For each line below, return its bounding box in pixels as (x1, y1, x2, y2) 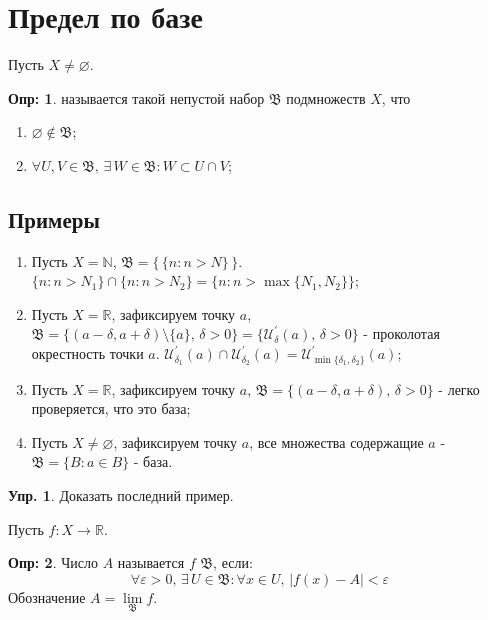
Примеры (8, 203, 100, 234)
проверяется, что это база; (31, 398, 191, 419)
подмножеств (286, 87, 366, 108)
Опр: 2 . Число (8, 552, 98, 573)
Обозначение (8, 586, 86, 607)
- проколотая (363, 323, 440, 344)
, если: (213, 552, 253, 573)
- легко (438, 378, 480, 399)
